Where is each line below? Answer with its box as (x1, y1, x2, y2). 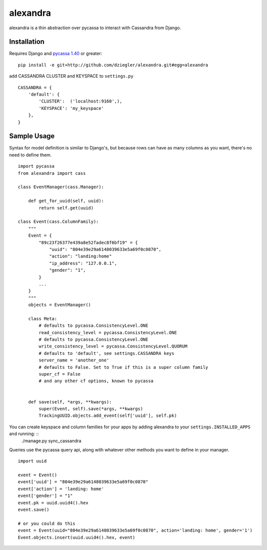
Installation (9, 38, 44, 46)
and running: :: (9, 431, 39, 437)
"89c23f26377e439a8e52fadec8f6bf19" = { (39, 240, 138, 245)
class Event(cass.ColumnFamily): (18, 219, 99, 225)
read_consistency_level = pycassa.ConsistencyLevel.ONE (39, 330, 178, 335)
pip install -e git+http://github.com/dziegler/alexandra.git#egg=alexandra (18, 62, 209, 68)
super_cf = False (39, 371, 81, 377)
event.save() (18, 507, 49, 512)
